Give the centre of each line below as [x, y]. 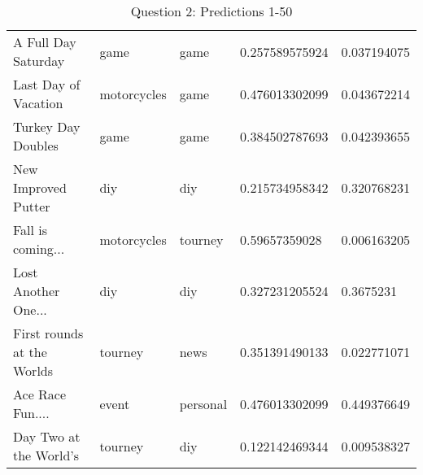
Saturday [39, 61]
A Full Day [45, 42]
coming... [39, 248]
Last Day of [47, 84]
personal [203, 403]
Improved [40, 187]
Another [37, 291]
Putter [32, 206]
